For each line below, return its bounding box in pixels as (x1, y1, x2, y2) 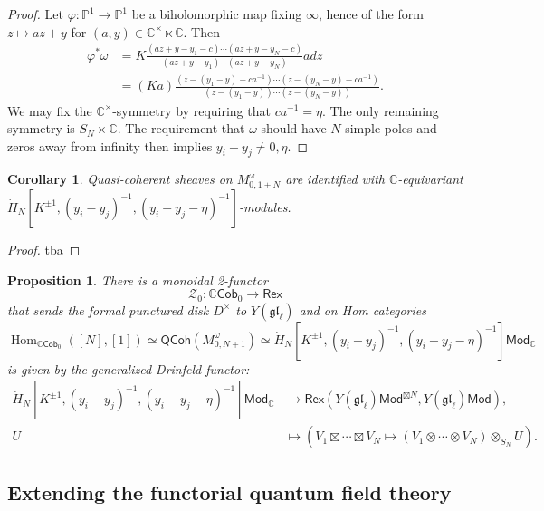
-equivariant (397, 169, 463, 188)
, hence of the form (318, 5, 424, 23)
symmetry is (7, 119, 75, 138)
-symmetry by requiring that (112, 101, 271, 120)
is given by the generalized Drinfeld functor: (7, 359, 250, 378)
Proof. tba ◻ (7, 239, 81, 258)
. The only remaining (322, 101, 439, 120)
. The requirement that (117, 119, 245, 138)
